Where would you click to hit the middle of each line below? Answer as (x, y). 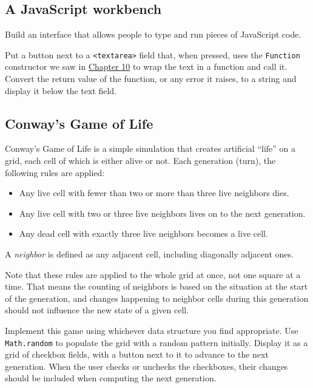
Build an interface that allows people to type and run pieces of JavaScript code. (153, 34)
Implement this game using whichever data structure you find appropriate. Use (152, 330)
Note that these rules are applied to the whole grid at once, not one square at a (153, 274)
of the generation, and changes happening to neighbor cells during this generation (157, 298)
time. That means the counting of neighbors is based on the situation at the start (156, 286)
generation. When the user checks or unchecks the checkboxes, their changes (146, 366)
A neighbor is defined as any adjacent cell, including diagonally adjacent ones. (149, 254)
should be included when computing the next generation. (111, 378)
